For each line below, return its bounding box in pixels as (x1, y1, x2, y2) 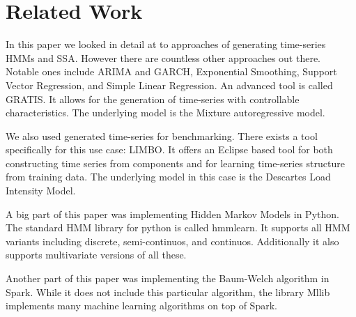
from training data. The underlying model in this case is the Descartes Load (6, 169, 331, 184)
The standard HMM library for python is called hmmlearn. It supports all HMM (6, 220, 350, 235)
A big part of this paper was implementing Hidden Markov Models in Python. (6, 206, 339, 221)
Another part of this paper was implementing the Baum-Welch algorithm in (6, 271, 330, 286)
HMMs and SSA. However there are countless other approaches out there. (6, 50, 321, 65)
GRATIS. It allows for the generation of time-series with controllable (6, 91, 300, 106)
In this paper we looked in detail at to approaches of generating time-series (6, 37, 326, 52)
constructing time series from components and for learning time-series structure (6, 155, 345, 170)
